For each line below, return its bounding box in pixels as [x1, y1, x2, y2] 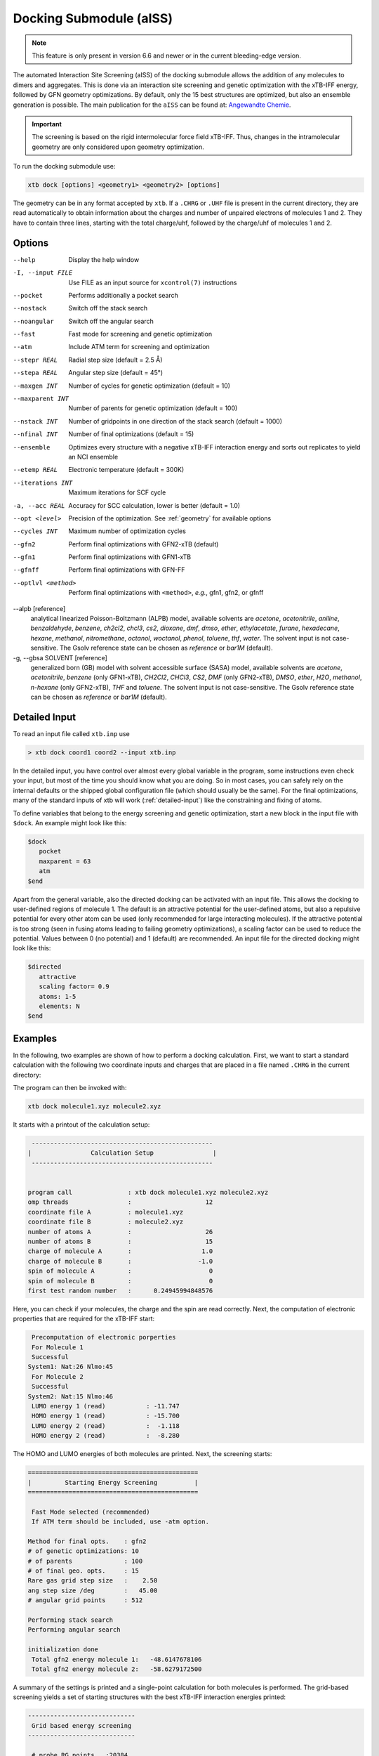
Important [32, 119, 62, 128]
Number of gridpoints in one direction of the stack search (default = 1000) [68, 417, 283, 425]
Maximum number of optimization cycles [68, 527, 186, 535]
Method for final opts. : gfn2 [27, 1537, 147, 1545]
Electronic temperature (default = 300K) [68, 466, 185, 474]
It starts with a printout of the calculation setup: [13, 1120, 150, 1129]
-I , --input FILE [13, 269, 73, 277]
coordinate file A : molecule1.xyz [27, 1208, 184, 1216]
